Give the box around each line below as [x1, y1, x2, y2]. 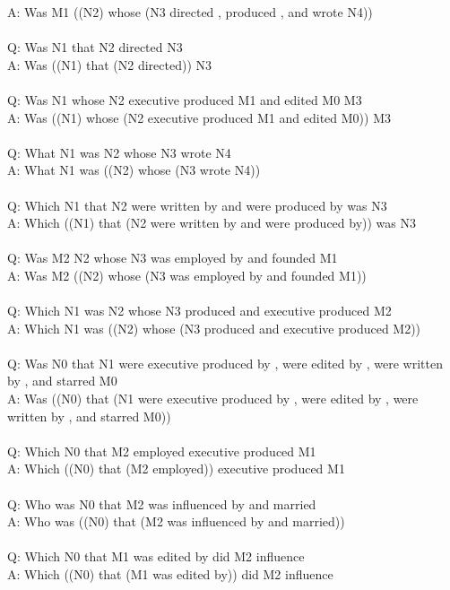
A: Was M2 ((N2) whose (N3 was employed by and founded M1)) [7, 265, 367, 284]
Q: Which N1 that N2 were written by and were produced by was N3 [7, 195, 387, 214]
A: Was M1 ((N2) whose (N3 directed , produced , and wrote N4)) [7, 3, 373, 21]
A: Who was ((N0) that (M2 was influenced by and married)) [7, 512, 345, 531]
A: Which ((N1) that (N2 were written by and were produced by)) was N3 [7, 213, 416, 232]
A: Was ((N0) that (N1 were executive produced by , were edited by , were [7, 389, 419, 408]
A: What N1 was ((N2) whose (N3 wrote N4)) [7, 161, 261, 179]
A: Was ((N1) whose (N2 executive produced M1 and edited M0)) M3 [7, 108, 391, 126]
